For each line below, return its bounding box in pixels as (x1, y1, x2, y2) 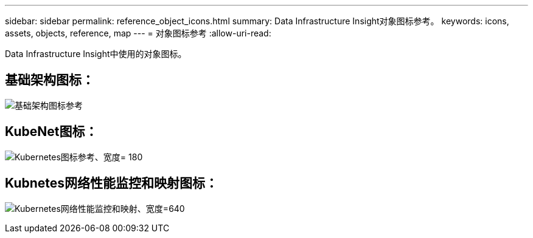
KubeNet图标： (5, 124, 98, 140)
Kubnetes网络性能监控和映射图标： (5, 175, 218, 191)
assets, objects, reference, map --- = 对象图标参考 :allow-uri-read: (5, 28, 271, 38)
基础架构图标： (5, 72, 94, 88)
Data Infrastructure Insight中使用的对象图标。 (5, 49, 187, 59)
